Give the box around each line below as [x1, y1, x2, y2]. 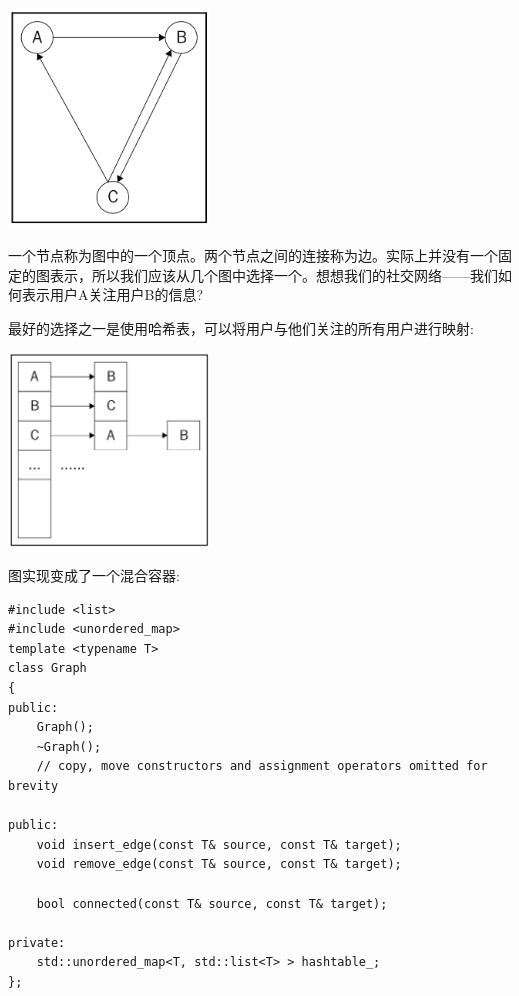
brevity [8, 779, 59, 793]
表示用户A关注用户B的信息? [21, 284, 204, 305]
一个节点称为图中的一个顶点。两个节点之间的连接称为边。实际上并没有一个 [8, 244, 498, 265]
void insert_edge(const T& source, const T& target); [36, 837, 402, 852]
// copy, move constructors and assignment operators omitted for [36, 759, 488, 774]
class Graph [8, 661, 87, 676]
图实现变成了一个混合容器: [8, 565, 180, 586]
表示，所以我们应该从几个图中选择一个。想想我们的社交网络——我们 [49, 264, 498, 285]
